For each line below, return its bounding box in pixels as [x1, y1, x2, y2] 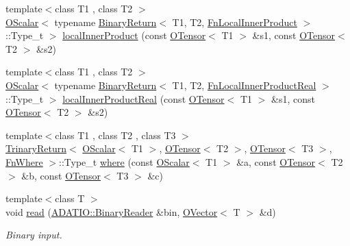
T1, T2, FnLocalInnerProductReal [172, 77, 316, 92]
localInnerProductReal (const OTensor [62, 91, 225, 106]
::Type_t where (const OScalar [59, 154, 190, 169]
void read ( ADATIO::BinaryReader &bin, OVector [5, 204, 218, 219]
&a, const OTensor [236, 154, 316, 169]
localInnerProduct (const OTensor [62, 28, 206, 42]
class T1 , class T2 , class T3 [55, 127, 176, 142]
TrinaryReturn [5, 141, 67, 156]
